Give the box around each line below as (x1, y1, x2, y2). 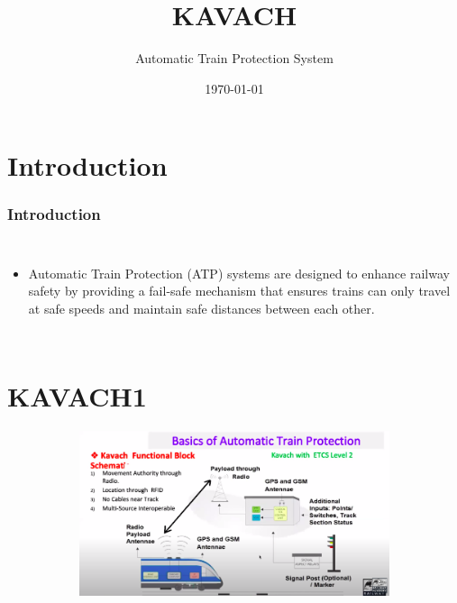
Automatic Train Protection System (135, 49, 334, 68)
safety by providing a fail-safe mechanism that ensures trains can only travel (28, 281, 451, 300)
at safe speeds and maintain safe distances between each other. (28, 298, 375, 317)
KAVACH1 (7, 377, 147, 414)
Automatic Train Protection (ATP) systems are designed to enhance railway (28, 263, 450, 282)
